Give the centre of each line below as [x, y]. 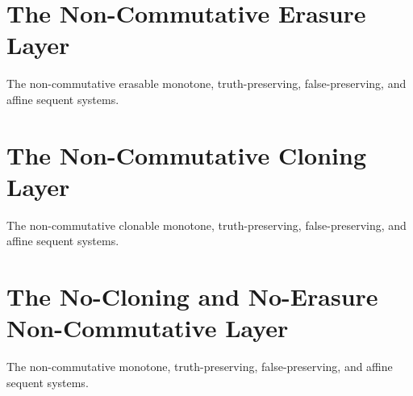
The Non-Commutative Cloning [187, 154]
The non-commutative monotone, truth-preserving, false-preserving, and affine [200, 367]
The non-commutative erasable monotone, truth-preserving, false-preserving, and [206, 83]
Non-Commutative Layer [148, 328]
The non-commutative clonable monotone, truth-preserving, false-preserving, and [206, 225]
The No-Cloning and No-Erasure [192, 296]
